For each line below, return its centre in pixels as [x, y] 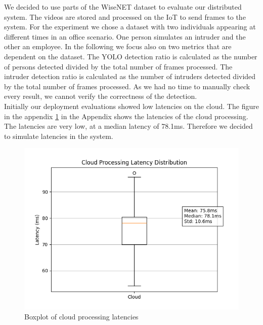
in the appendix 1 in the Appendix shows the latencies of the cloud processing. [126, 116]
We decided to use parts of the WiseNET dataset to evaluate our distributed [123, 7]
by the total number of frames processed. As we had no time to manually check [127, 86]
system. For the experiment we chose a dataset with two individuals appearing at [130, 27]
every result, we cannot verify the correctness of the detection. [101, 96]
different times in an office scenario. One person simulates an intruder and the [125, 36]
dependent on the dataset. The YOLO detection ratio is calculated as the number [131, 56]
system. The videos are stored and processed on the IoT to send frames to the [125, 16]
